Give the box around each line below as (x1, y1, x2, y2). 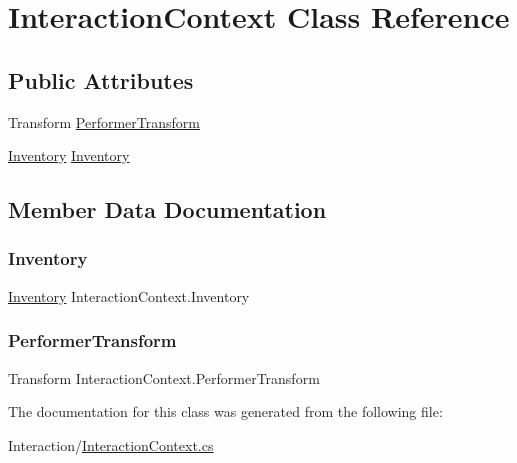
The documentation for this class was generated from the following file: (8, 401, 443, 422)
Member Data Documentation (8, 194, 327, 225)
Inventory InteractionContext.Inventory (8, 285, 250, 306)
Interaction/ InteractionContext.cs (8, 434, 214, 455)
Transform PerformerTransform (8, 111, 200, 132)
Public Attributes (8, 64, 194, 95)
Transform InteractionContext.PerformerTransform (8, 367, 320, 388)
